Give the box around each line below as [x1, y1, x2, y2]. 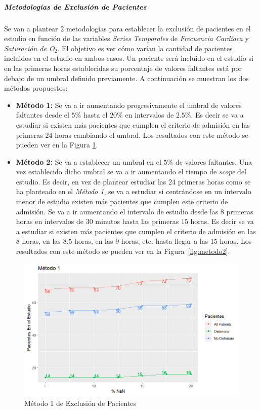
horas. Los [220, 236, 252, 246]
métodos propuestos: [4, 83, 68, 93]
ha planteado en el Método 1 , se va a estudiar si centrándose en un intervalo [16, 186, 251, 197]
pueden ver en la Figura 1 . [16, 139, 98, 150]
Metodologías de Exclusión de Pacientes [4, 1, 147, 12]
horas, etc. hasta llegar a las [121, 236, 208, 246]
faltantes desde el [16, 109, 69, 120]
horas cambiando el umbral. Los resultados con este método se [55, 129, 248, 140]
